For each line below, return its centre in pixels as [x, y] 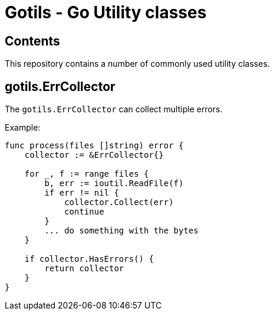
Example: [23, 128]
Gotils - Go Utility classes [106, 12]
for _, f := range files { [87, 174]
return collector [84, 269]
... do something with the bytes [121, 231]
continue [84, 212]
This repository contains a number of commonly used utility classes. [137, 64]
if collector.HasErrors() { [89, 259]
